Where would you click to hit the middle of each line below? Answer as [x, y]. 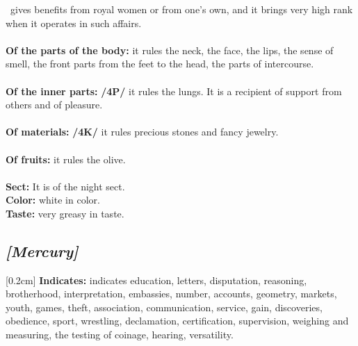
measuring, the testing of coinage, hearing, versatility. [120, 335]
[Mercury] [42, 250]
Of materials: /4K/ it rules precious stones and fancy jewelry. [142, 132]
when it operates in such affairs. [74, 23]
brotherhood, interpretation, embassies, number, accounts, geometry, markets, [171, 294]
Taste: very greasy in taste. [65, 213]
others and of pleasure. [54, 105]
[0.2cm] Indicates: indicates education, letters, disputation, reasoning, [156, 280]
